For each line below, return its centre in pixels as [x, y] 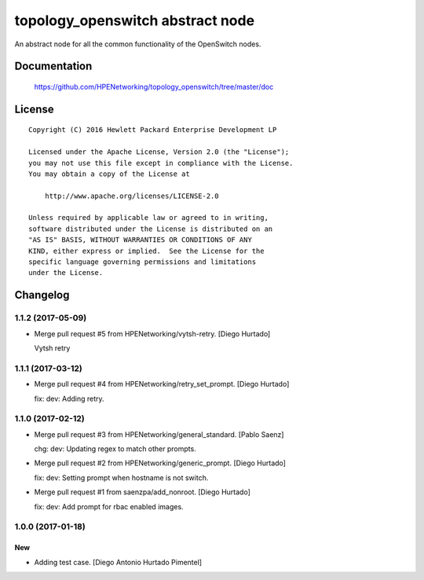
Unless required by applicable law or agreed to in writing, [148, 218]
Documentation [53, 66]
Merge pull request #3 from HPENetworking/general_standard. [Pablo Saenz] [159, 434]
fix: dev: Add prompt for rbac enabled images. [109, 506]
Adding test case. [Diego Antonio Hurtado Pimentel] [118, 562]
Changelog [42, 295]
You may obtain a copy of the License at [109, 174]
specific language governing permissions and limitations [143, 262]
